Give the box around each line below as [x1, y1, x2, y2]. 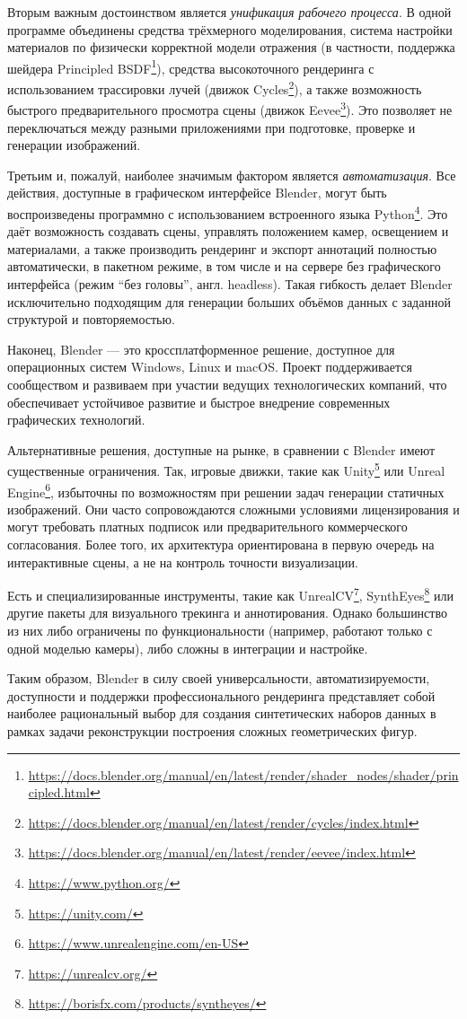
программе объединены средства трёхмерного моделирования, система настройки [7, 20, 453, 39]
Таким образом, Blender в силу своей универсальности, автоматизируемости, [7, 669, 430, 688]
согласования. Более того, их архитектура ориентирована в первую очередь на [7, 534, 435, 553]
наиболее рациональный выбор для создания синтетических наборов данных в [7, 704, 436, 723]
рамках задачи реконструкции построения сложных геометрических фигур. [7, 721, 418, 740]
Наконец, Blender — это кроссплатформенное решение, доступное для [7, 339, 395, 358]
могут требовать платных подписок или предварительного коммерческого [7, 517, 408, 536]
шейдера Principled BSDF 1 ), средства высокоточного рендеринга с [7, 56, 374, 77]
